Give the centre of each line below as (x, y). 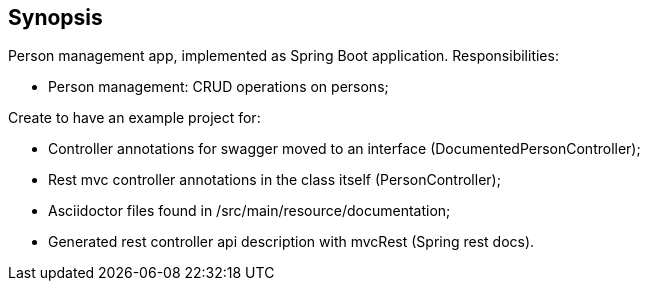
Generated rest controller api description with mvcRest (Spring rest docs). (291, 242)
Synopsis (55, 17)
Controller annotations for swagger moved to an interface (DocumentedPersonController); (344, 149)
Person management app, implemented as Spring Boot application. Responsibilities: (283, 56)
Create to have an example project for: (134, 118)
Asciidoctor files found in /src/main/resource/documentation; (249, 211)
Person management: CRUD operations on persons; (218, 87)
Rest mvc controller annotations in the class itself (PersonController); (274, 180)
